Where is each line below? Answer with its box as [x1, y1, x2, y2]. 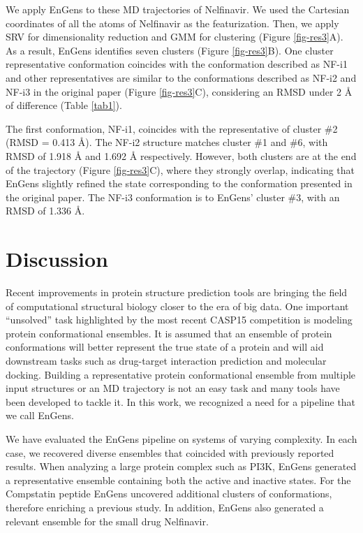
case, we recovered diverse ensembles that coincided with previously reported [6, 445, 334, 460]
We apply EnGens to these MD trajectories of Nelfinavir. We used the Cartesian [6, 2, 350, 16]
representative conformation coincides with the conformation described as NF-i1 [6, 57, 348, 71]
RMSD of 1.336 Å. [6, 203, 85, 218]
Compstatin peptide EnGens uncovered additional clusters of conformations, [6, 486, 332, 501]
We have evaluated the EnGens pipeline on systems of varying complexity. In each [6, 431, 357, 446]
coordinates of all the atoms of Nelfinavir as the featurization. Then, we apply [6, 15, 339, 30]
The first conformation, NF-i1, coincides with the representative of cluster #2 [6, 121, 338, 136]
